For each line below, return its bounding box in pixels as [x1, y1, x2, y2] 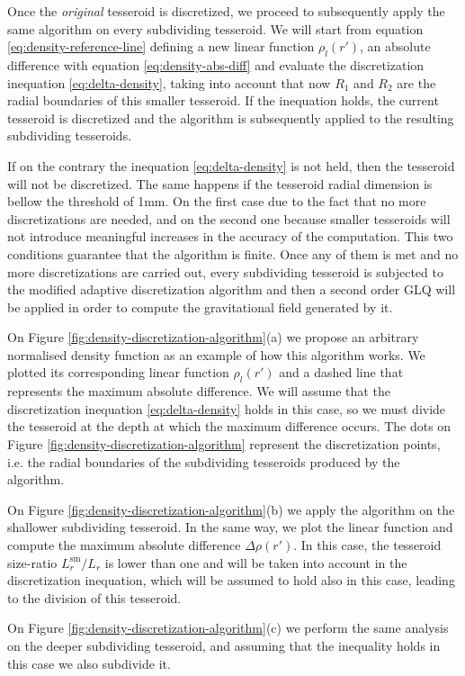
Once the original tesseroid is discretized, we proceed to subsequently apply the [7, 2, 445, 20]
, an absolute [360, 37, 431, 56]
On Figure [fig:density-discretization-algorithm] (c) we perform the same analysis [7, 618, 449, 637]
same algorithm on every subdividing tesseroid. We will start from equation [7, 19, 424, 38]
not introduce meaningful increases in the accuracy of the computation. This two [7, 227, 453, 246]
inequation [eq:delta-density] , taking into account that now [7, 73, 331, 92]
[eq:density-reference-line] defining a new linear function [7, 37, 315, 56]
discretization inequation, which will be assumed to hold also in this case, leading [7, 571, 455, 590]
